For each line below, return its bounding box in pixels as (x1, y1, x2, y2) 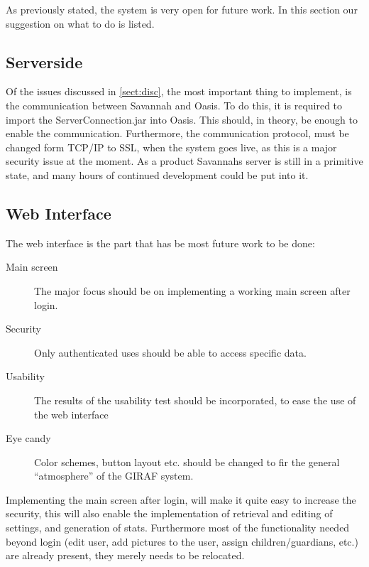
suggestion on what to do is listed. (6, 16, 155, 31)
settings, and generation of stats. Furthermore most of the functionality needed (6, 520, 350, 535)
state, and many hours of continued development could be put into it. (6, 167, 309, 182)
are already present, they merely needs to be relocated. (6, 548, 245, 563)
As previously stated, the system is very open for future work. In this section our (6, 2, 358, 16)
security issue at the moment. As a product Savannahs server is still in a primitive (6, 153, 363, 168)
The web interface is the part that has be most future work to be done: (6, 235, 315, 250)
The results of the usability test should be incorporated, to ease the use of (34, 392, 356, 407)
